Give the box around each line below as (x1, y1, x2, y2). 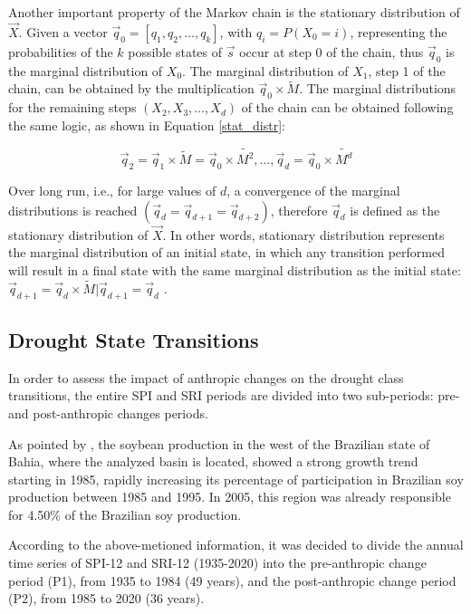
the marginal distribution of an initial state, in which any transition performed (8, 243, 445, 262)
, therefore (270, 200, 328, 219)
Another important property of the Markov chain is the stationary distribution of (8, 3, 460, 21)
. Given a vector (18, 22, 108, 41)
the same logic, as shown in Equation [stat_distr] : (8, 115, 285, 134)
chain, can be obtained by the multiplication (8, 79, 255, 98)
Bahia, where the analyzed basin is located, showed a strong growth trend (8, 452, 418, 471)
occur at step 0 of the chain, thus (239, 42, 424, 61)
